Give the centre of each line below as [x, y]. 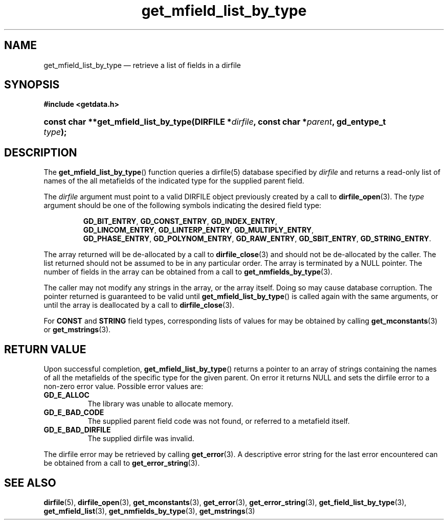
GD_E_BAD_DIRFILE [77, 430]
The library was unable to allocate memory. [160, 404]
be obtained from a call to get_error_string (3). [122, 463]
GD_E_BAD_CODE [74, 413]
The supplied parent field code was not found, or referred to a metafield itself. [219, 421]
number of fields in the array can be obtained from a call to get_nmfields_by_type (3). [188, 272]
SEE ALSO [30, 483]
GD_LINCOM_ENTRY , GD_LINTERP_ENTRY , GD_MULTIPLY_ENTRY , [198, 230]
